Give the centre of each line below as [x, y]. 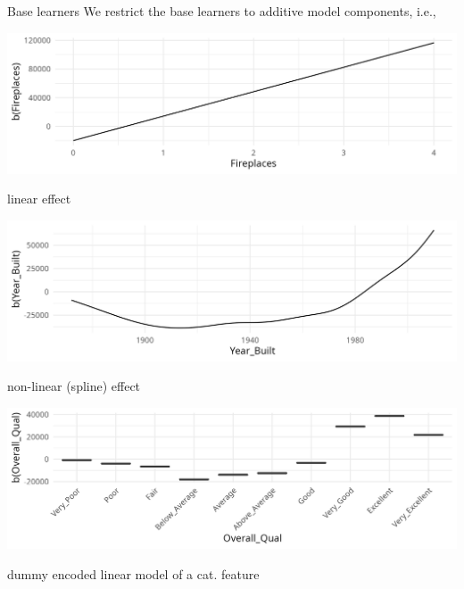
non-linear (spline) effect [74, 386]
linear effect [39, 199]
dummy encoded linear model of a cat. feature [133, 573]
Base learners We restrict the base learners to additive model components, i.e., [222, 11]
